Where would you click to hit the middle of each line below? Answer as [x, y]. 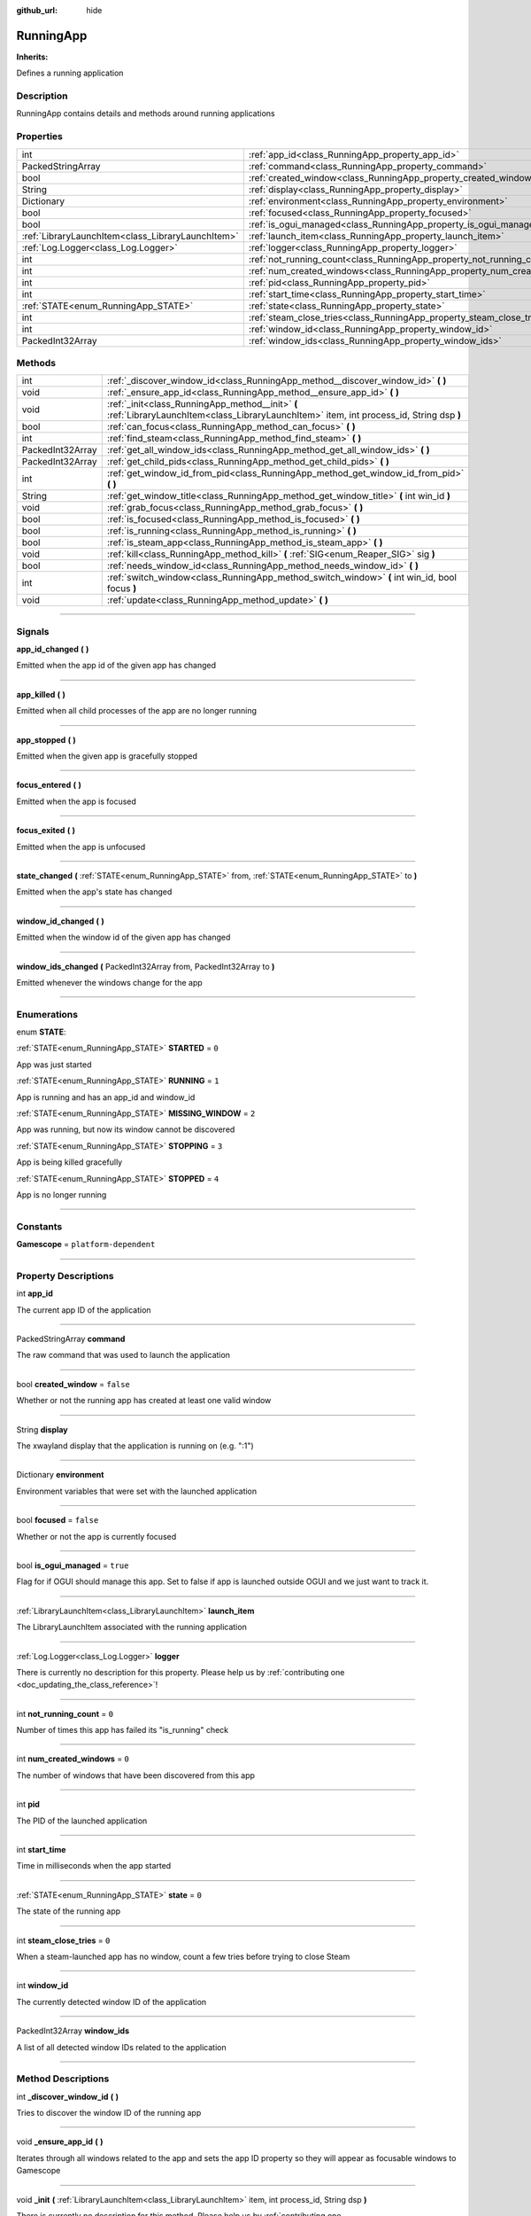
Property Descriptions [65, 1276]
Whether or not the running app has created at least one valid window [144, 1401]
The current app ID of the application [84, 1310]
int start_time [41, 1850]
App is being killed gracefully [69, 1162]
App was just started [54, 1065]
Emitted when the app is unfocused [81, 847]
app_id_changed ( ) [53, 649]
